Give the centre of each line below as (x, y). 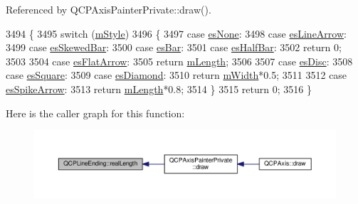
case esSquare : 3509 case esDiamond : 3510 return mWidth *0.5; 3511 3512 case (177, 75)
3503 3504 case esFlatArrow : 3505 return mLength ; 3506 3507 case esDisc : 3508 (179, 61)
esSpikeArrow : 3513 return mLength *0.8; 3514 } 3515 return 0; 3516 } (159, 88)
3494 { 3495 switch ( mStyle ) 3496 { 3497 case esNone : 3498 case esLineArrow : (176, 33)
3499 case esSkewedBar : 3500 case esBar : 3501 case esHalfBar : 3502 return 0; (174, 47)
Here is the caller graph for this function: (95, 113)
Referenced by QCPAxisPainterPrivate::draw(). (109, 9)
